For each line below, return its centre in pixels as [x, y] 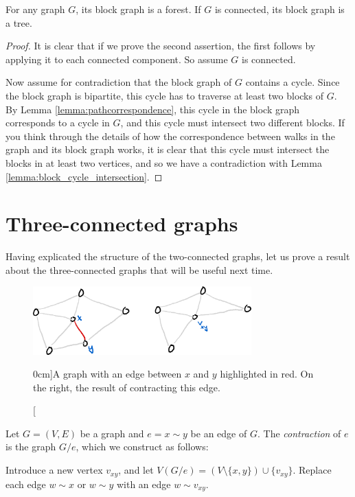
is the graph [31, 447]
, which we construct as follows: [142, 447]
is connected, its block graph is [279, 9]
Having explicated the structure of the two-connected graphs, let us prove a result [178, 256]
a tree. [19, 22]
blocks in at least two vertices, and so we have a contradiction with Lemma [164, 162]
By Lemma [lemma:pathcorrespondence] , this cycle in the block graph [153, 109]
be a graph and [112, 433]
